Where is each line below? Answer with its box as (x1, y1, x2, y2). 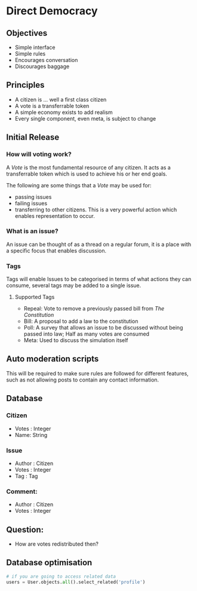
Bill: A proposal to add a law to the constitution (23, 318, 138, 325)
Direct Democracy (6, 4, 98, 18)
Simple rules (14, 50, 46, 57)
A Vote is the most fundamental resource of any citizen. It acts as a (6, 164, 171, 171)
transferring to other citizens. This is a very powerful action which (14, 206, 177, 213)
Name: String (14, 431, 48, 438)
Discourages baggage (14, 63, 70, 70)
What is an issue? (6, 227, 59, 235)
